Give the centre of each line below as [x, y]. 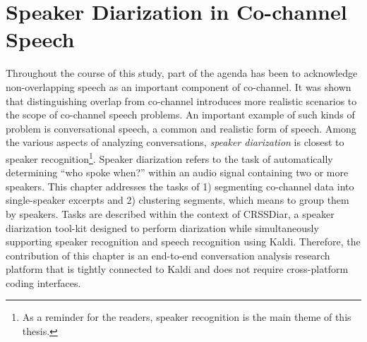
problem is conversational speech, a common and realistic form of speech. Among [181, 128]
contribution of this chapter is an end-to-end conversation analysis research [168, 255]
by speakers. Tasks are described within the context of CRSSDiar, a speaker [170, 213]
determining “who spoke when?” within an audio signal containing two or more [177, 172]
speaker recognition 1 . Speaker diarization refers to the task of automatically [169, 157]
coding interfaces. [43, 282]
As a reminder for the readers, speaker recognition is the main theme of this [187, 317]
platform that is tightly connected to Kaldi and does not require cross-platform [177, 269]
